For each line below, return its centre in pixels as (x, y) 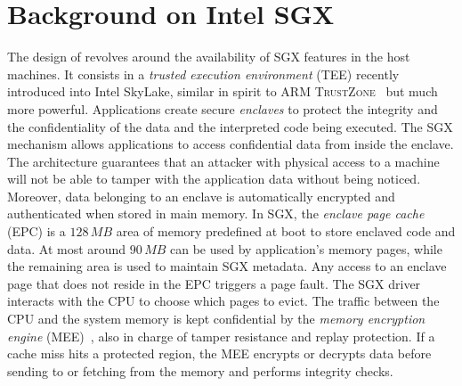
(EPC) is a (36, 231)
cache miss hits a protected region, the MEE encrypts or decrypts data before (219, 353)
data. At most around (67, 248)
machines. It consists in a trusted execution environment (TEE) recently (203, 74)
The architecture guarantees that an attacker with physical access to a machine (223, 161)
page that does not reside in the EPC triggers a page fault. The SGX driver (214, 283)
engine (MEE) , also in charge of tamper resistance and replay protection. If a (221, 336)
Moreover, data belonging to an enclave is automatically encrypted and (201, 196)
